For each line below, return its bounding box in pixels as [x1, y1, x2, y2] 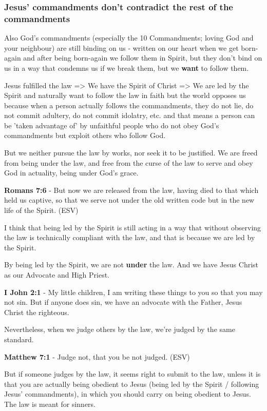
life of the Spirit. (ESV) [4, 205, 79, 216]
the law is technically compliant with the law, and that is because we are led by [4, 232, 255, 243]
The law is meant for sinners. [4, 398, 96, 409]
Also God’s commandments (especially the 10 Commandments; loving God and [4, 32, 254, 43]
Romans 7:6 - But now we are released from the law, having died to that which [4, 184, 259, 195]
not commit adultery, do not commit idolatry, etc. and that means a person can [4, 110, 255, 121]
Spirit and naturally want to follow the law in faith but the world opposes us [4, 90, 246, 101]
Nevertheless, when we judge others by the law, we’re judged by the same [4, 324, 235, 335]
